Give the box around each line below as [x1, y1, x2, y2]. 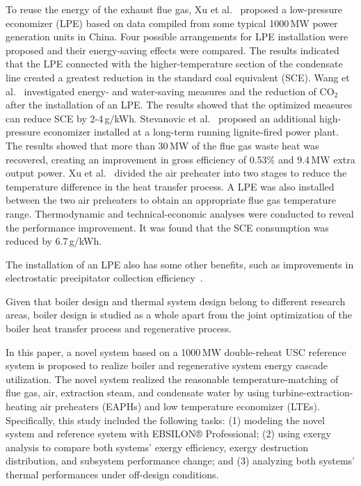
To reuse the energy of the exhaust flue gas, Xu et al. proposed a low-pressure [6, 2, 343, 16]
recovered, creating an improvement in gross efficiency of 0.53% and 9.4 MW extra [6, 152, 355, 166]
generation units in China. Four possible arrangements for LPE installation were [6, 29, 348, 44]
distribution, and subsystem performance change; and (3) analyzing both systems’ [6, 453, 355, 468]
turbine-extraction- [272, 385, 353, 400]
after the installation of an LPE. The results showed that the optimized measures [6, 97, 353, 112]
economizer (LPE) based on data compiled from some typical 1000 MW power [6, 15, 338, 30]
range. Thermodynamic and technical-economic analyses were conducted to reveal [6, 206, 354, 220]
